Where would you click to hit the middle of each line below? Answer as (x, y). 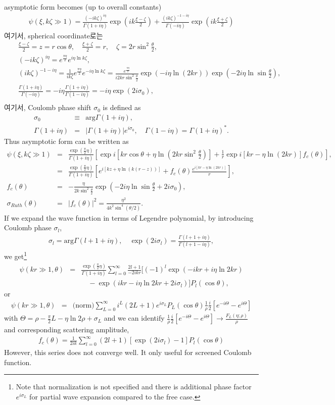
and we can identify (134, 318)
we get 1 (16, 256)
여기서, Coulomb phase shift (48, 107)
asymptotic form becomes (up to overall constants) (83, 7)
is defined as (122, 107)
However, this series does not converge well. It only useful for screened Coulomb (128, 352)
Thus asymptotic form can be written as (66, 141)
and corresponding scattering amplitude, (67, 329)
